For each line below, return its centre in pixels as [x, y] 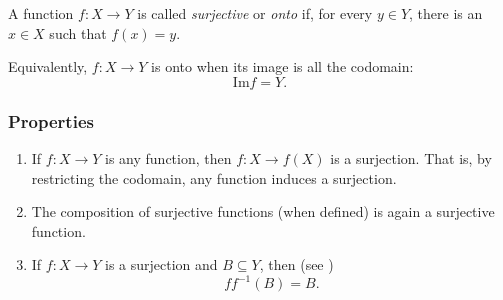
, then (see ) [296, 264]
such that [78, 32]
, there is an [446, 13]
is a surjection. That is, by [411, 158]
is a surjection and [161, 264]
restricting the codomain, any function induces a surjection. [214, 177]
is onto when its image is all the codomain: [282, 66]
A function [41, 13]
